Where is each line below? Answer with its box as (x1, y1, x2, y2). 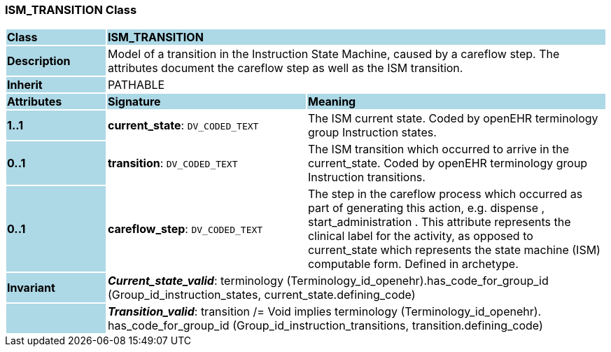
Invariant (7, 281, 55, 295)
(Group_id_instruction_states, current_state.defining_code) (107, 288, 416, 302)
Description (7, 54, 71, 69)
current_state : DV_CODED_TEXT (107, 118, 259, 133)
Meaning (307, 94, 356, 109)
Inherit (7, 78, 43, 92)
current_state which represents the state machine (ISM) (307, 243, 601, 258)
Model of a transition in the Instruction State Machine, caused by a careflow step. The (107, 47, 560, 62)
